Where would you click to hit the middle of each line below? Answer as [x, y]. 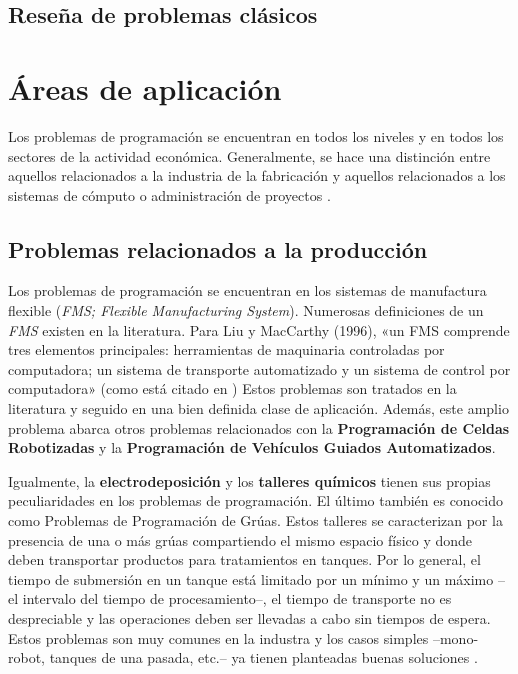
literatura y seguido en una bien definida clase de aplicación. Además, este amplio [258, 408]
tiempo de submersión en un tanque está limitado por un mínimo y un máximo [251, 578]
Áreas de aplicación [145, 87]
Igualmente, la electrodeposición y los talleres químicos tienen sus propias [249, 480]
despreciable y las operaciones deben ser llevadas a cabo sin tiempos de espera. [249, 617]
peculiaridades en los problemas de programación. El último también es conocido [255, 500]
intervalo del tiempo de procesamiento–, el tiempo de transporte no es [237, 598]
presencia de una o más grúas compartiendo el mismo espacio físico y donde [240, 539]
